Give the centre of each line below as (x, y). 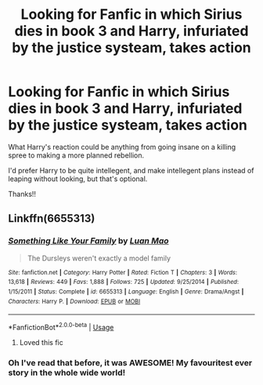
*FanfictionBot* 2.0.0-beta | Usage (61, 327)
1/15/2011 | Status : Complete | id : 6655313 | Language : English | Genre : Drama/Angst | (126, 292)
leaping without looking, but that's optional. (78, 179)
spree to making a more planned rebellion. (76, 155)
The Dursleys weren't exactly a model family (99, 258)
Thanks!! (22, 194)
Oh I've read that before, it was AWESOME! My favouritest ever (130, 362)
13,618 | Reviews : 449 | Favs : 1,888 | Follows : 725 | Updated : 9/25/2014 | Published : (124, 282)
